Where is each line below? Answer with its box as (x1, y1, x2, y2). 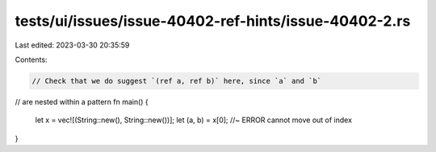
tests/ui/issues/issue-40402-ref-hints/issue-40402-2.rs (15, 12, 411, 30)
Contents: (15, 55, 48, 64)
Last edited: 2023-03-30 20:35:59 (15, 40, 130, 50)
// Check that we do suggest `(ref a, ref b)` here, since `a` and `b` (31, 76, 322, 85)
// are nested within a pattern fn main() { (15, 97, 149, 106)
